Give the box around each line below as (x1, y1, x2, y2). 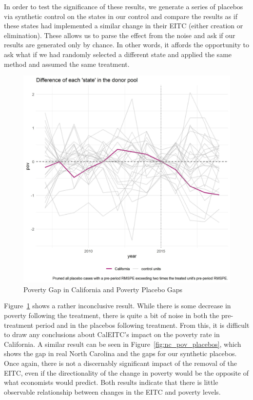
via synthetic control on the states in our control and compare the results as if (4, 11, 237, 21)
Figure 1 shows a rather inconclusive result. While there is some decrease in (4, 300, 231, 311)
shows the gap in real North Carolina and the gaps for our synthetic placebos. (4, 348, 237, 359)
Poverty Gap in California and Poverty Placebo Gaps (23, 284, 183, 294)
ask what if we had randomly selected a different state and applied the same (4, 49, 232, 59)
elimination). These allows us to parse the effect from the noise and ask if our (4, 30, 235, 40)
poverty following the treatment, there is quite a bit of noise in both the (4, 310, 219, 320)
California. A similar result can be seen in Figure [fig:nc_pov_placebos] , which (4, 339, 241, 349)
